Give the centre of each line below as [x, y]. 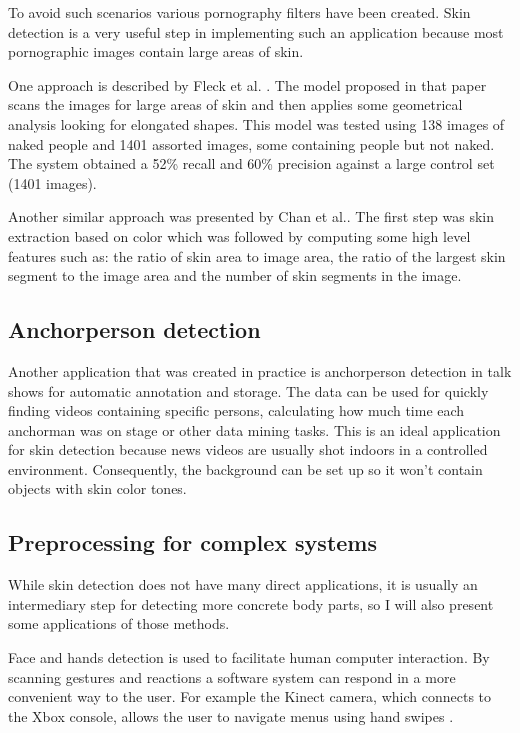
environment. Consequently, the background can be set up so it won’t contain [245, 468]
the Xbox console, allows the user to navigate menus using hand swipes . [231, 715]
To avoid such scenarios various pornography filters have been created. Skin [239, 12]
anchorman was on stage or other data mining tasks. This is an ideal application [254, 429]
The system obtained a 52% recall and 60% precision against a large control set [251, 163]
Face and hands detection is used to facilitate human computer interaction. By [249, 657]
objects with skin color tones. [97, 488]
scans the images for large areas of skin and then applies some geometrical [235, 104]
